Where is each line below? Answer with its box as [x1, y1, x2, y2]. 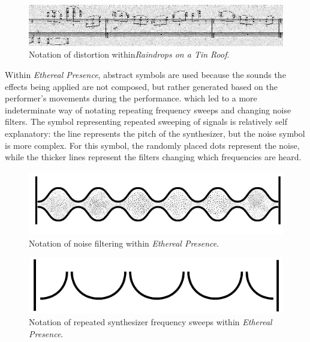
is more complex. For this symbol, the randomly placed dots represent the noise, [5, 139, 300, 151]
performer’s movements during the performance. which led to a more [5, 92, 257, 104]
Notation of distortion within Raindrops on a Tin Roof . [29, 48, 230, 61]
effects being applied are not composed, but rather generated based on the [5, 80, 278, 92]
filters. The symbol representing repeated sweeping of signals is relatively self [5, 115, 287, 128]
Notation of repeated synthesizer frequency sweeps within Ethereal [29, 316, 272, 328]
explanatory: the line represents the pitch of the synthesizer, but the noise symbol [5, 127, 305, 140]
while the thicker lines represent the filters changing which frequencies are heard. [5, 151, 302, 163]
